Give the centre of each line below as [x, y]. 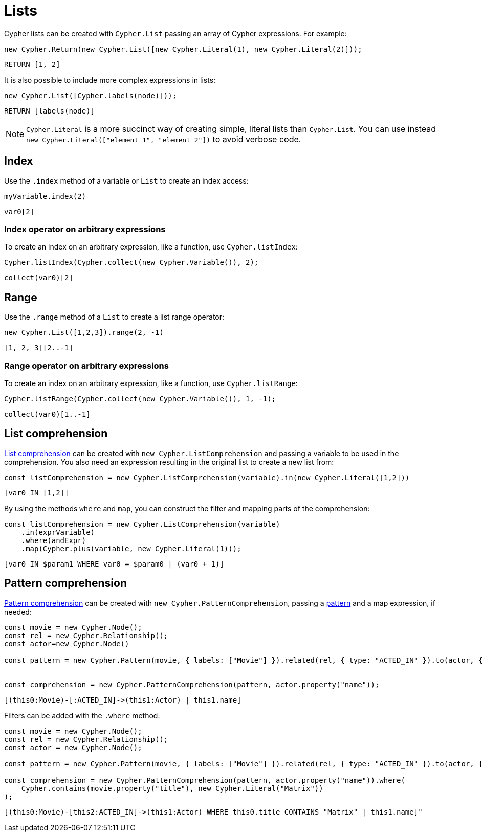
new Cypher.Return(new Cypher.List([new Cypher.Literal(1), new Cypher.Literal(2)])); [183, 49]
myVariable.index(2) [45, 196]
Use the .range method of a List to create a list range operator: [114, 317]
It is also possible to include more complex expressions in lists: [110, 80]
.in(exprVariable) [58, 532]
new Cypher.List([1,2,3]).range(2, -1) [84, 333]
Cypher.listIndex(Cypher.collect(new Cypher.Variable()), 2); [131, 263]
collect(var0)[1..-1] [47, 414]
